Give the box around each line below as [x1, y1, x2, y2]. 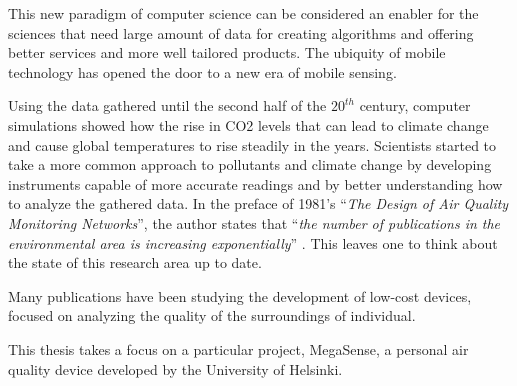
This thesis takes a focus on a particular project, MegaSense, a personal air [8, 338, 469, 359]
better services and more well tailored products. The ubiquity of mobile [8, 42, 446, 63]
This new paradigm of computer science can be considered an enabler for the [8, 3, 479, 23]
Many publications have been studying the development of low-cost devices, [8, 285, 472, 306]
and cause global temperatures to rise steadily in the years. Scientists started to [8, 134, 497, 155]
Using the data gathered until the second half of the [8, 95, 327, 116]
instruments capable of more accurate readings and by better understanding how [8, 173, 503, 194]
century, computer [359, 95, 471, 116]
